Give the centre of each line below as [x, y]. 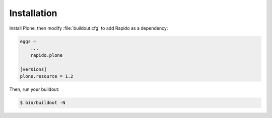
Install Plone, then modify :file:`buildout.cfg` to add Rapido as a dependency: [89, 28]
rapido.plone [47, 55]
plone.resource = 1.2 [47, 76]
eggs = [28, 41]
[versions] [33, 70]
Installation [33, 13]
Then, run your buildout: [35, 89]
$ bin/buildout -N [43, 103]
